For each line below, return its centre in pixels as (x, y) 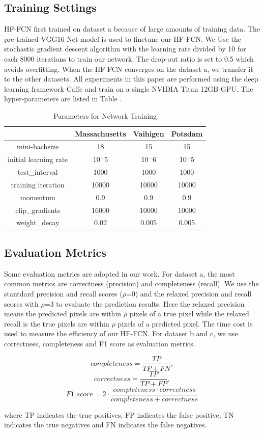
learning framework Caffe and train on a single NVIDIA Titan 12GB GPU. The (129, 88)
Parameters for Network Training (105, 115)
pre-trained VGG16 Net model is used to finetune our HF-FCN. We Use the (123, 38)
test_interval (38, 172)
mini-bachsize (38, 146)
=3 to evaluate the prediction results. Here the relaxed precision (144, 303)
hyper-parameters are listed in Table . (63, 99)
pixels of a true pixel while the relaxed (189, 314)
